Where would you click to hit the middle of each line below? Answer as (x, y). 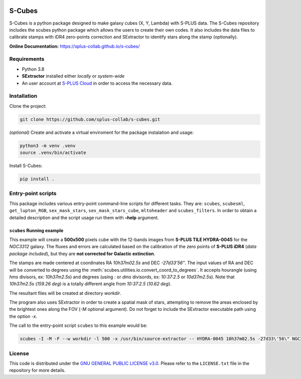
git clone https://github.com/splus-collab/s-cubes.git (90, 119)
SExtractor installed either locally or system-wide (73, 76)
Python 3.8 (33, 69)
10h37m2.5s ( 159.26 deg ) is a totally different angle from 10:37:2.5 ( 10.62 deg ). (90, 284)
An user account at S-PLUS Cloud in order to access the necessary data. (97, 83)
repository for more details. (37, 370)
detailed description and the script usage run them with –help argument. (84, 218)
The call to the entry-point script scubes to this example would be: (78, 325)
